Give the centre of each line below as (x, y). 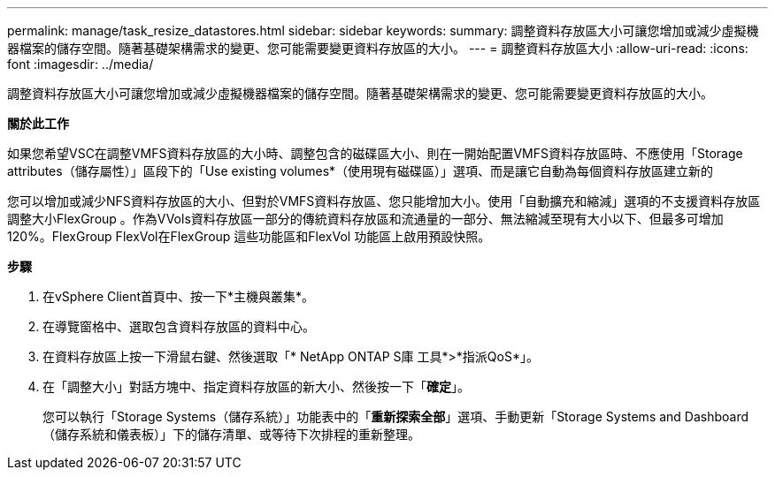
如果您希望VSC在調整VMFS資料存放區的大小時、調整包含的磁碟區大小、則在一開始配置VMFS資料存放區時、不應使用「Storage (375, 153)
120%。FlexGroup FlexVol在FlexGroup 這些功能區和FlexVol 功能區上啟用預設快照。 (249, 236)
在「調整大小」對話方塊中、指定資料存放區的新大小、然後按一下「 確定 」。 (256, 386)
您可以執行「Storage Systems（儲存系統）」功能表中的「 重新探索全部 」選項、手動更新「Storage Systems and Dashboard (396, 416)
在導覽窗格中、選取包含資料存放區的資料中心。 (179, 326)
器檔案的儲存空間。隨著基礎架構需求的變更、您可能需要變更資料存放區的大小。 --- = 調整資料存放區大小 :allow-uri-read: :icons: (378, 48)
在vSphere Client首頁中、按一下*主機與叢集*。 (179, 296)
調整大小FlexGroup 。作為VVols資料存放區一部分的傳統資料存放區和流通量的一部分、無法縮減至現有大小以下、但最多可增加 (365, 219)
